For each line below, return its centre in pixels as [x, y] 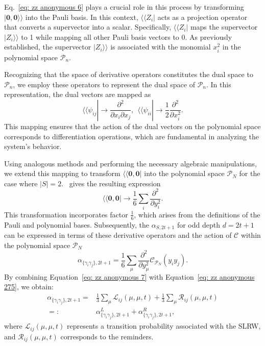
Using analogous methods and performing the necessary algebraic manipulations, [130, 163]
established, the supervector [48, 47]
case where [21, 183]
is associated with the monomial [161, 47]
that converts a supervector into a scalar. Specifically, [88, 27]
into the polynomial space [184, 173]
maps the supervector [224, 27]
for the [250, 173]
